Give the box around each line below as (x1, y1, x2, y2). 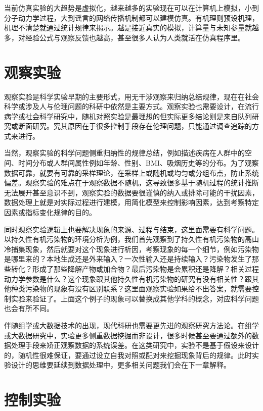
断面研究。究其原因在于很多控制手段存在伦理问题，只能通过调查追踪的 (18, 121, 252, 131)
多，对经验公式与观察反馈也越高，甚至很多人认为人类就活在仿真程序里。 (4, 32, 245, 42)
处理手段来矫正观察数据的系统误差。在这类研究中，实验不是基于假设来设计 (11, 340, 259, 350)
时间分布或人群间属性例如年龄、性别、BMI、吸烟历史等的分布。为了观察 (18, 158, 259, 168)
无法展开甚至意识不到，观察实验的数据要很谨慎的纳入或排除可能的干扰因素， (4, 187, 259, 197)
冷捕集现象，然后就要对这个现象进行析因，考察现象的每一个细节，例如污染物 (4, 243, 259, 254)
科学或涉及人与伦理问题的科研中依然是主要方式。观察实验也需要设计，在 (4, 101, 245, 112)
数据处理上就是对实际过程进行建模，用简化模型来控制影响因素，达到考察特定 (4, 197, 259, 208)
